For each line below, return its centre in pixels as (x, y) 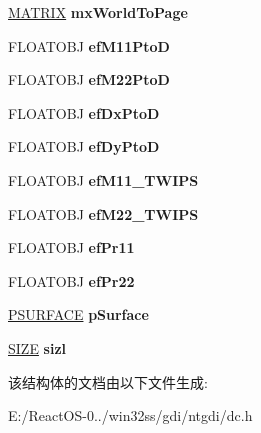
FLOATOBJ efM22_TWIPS (103, 213)
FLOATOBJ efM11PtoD (89, 45)
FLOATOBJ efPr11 (71, 247)
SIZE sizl (37, 347)
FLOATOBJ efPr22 (71, 280)
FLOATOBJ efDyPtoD (84, 146)
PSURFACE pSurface (78, 314)
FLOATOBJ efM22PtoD (89, 79)
